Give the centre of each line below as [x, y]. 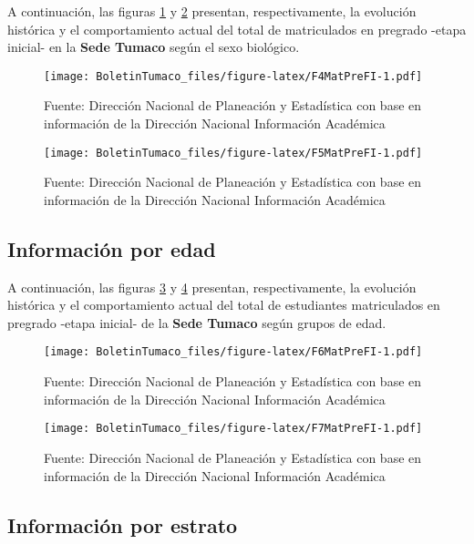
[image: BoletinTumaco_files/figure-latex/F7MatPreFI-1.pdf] [233, 429]
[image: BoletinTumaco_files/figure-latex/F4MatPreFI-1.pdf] [233, 76]
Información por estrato [123, 524]
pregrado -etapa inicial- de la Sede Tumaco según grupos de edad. [197, 322]
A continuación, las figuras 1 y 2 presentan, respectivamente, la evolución [212, 11]
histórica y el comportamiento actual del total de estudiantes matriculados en [224, 305]
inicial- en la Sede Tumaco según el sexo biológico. [154, 47]
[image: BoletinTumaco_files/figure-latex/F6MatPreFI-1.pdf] [233, 352]
